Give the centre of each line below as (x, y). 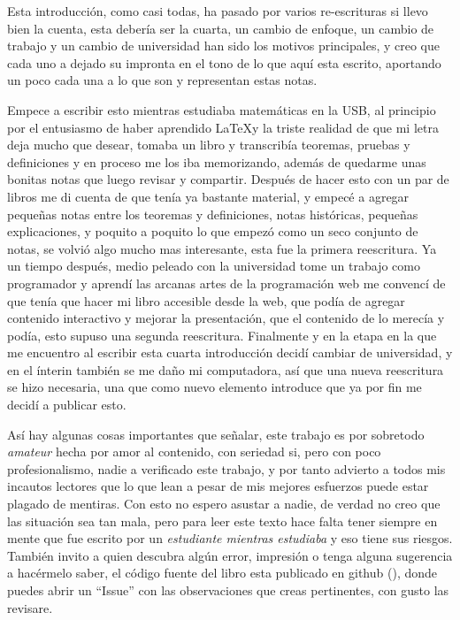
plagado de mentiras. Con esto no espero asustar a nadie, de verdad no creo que (224, 504)
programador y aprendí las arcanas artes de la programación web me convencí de (226, 283)
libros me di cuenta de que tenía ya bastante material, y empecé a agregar (208, 196)
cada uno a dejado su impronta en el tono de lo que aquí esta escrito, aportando (224, 62)
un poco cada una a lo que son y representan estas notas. (162, 80)
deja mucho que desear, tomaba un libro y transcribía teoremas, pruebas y (209, 145)
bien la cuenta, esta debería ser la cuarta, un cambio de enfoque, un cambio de (221, 28)
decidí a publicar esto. (67, 405)
